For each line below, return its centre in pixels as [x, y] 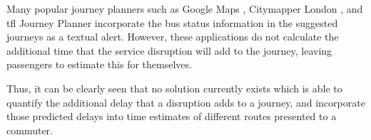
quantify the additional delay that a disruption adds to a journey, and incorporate [186, 102]
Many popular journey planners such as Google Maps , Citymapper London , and [185, 9]
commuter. [30, 130]
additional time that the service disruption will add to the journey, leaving [169, 50]
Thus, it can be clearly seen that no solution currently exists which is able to [174, 88]
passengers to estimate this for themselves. [99, 64]
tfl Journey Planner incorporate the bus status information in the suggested [172, 22]
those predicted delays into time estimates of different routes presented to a [172, 116]
